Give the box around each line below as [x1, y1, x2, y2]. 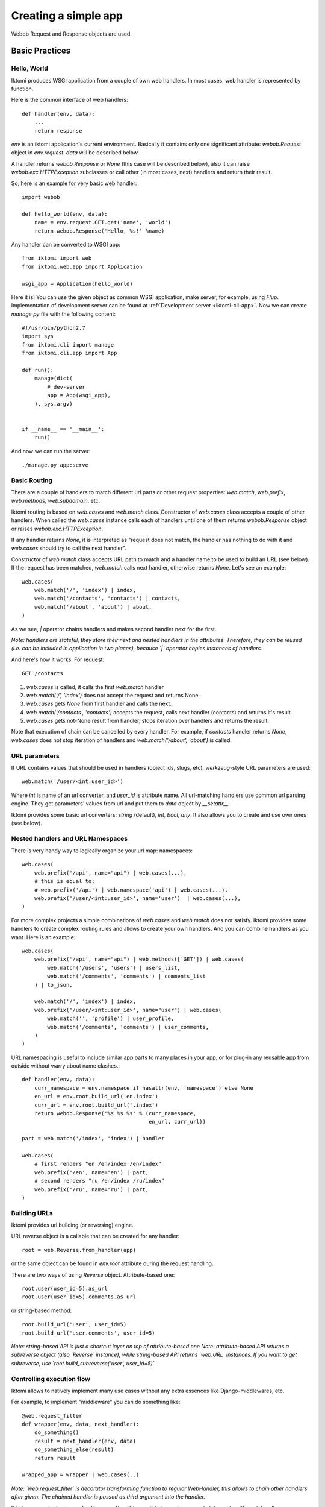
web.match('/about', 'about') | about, [34, 603, 152, 610]
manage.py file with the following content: [11, 310, 116, 318]
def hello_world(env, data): [22, 210, 108, 217]
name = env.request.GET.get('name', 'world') [34, 219, 172, 226]
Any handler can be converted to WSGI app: [11, 241, 120, 248]
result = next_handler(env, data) [34, 1438, 137, 1444]
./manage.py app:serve [22, 461, 89, 468]
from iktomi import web [22, 255, 92, 262]
